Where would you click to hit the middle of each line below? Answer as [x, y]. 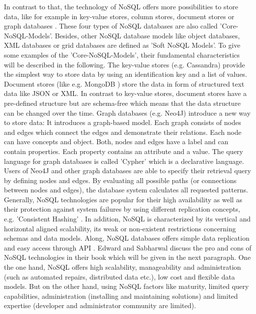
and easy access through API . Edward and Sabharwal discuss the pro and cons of [128, 247]
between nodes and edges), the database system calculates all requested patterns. [126, 190]
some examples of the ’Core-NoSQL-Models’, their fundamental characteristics [122, 54]
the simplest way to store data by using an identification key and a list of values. [126, 74]
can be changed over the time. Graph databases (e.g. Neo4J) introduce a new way [127, 112]
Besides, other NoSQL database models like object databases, [147, 35]
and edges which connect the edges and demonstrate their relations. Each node [123, 132]
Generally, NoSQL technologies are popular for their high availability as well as [123, 199]
